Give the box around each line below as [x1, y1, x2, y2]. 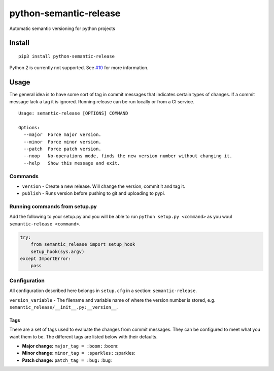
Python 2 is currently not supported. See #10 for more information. [9, 65, 149, 71]
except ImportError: [20, 255, 71, 262]
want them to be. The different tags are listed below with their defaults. [9, 333, 158, 339]
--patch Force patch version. [23, 146, 101, 152]
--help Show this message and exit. [23, 160, 120, 166]
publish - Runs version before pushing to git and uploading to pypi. [22, 190, 165, 196]
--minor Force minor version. [23, 139, 101, 145]
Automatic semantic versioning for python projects [9, 25, 115, 32]
